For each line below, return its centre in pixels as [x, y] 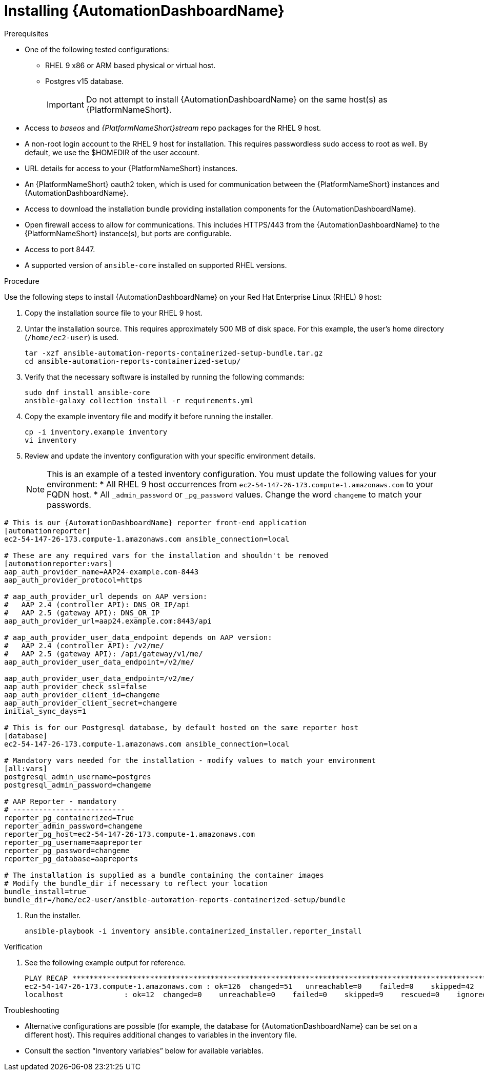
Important [65, 104]
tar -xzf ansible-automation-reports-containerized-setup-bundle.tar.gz [174, 353]
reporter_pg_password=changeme [67, 850]
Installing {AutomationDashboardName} [144, 11]
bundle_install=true [45, 891]
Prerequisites [26, 33]
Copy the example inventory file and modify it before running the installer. [149, 416]
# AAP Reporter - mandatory [60, 801]
